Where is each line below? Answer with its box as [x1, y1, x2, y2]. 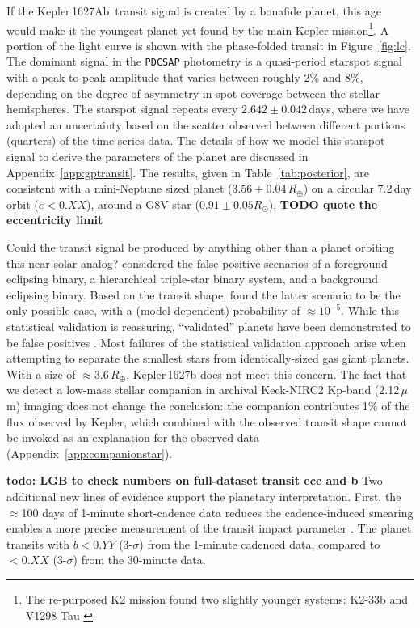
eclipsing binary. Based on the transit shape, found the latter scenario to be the [6, 286, 401, 303]
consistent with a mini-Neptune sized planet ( [6, 180, 233, 197]
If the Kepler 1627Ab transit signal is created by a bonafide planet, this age [6, 2, 381, 19]
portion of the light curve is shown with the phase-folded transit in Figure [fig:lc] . [6, 36, 411, 53]
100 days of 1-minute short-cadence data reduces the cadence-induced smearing [21, 503, 414, 520]
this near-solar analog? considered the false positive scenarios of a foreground [6, 254, 388, 271]
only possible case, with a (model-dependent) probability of [6, 302, 300, 319]
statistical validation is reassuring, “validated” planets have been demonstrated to [6, 318, 411, 334]
